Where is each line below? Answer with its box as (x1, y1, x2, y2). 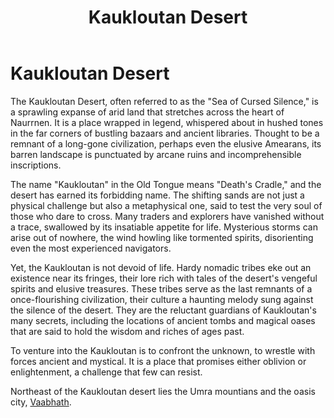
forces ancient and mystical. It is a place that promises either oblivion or (10, 355, 307, 367)
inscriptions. (10, 159, 62, 171)
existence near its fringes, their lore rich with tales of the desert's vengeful (10, 272, 318, 284)
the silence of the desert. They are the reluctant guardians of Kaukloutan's (10, 304, 317, 316)
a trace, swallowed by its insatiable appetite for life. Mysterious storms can (10, 221, 318, 233)
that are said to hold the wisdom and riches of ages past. (10, 325, 245, 337)
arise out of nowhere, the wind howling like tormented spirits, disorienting (10, 231, 314, 243)
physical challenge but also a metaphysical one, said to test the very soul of (10, 199, 323, 211)
